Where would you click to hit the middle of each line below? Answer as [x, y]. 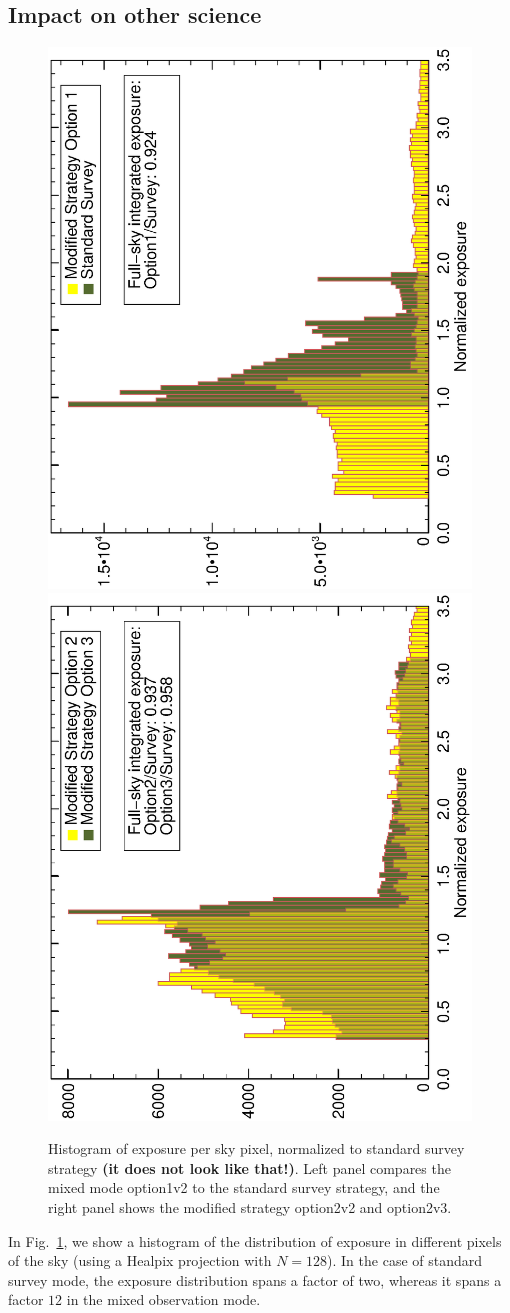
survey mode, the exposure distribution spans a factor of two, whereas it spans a [255, 1279]
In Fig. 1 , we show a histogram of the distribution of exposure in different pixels [255, 1240]
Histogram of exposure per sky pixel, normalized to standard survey [256, 1148]
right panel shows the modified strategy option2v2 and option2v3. [250, 1207]
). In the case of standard [405, 1260]
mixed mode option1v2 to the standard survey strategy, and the [244, 1187]
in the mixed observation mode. [163, 1299]
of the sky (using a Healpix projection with [140, 1260]
